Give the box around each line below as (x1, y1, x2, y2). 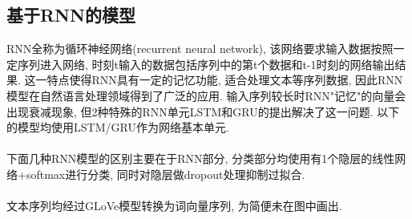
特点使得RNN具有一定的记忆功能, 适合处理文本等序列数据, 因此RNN (46, 71, 403, 88)
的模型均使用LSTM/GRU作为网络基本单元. (6, 119, 229, 136)
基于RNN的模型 (6, 2, 135, 27)
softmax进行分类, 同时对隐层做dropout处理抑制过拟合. (26, 165, 305, 182)
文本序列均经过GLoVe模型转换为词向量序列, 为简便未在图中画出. (6, 197, 342, 214)
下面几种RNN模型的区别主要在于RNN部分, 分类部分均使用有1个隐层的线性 (6, 150, 395, 167)
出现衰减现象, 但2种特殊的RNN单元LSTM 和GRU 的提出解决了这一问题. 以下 (6, 103, 400, 120)
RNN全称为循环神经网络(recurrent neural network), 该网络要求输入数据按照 (6, 40, 394, 57)
